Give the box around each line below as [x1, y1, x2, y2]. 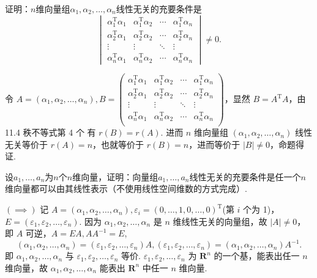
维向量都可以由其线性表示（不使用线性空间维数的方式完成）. [5, 182, 247, 195]
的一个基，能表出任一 [214, 249, 300, 262]
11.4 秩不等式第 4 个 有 [5, 126, 96, 139]
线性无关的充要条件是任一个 [189, 170, 301, 183]
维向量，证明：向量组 [72, 170, 158, 183]
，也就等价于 [92, 137, 144, 150]
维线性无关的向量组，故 [173, 214, 267, 227]
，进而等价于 [188, 137, 241, 150]
